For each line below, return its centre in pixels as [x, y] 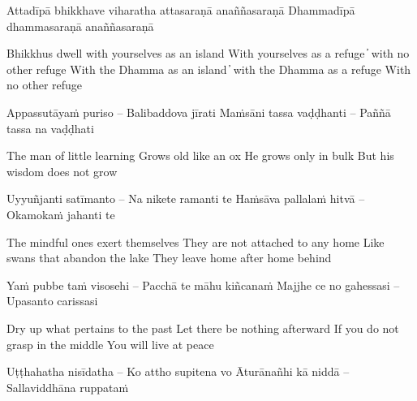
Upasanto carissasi [52, 301]
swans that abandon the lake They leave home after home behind [169, 258]
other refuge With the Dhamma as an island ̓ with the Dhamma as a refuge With [209, 69]
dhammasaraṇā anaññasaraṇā [80, 26]
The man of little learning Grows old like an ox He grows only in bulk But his [200, 155]
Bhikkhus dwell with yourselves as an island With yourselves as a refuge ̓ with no [208, 53]
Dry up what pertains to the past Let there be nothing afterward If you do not [203, 328]
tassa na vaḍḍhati [50, 128]
